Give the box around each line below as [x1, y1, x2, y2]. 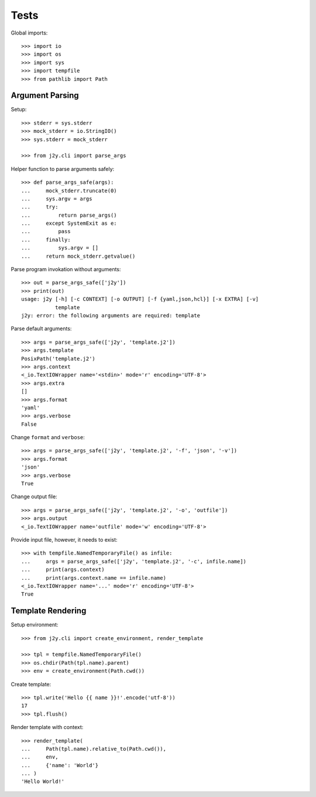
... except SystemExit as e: [21, 220, 117, 227]
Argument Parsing [11, 91, 79, 101]
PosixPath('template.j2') [21, 355, 96, 362]
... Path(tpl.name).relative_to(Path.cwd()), [21, 745, 167, 752]
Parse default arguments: [11, 325, 72, 332]
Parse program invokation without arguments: [11, 266, 121, 273]
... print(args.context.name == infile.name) [21, 574, 167, 581]
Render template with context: [11, 724, 84, 731]
